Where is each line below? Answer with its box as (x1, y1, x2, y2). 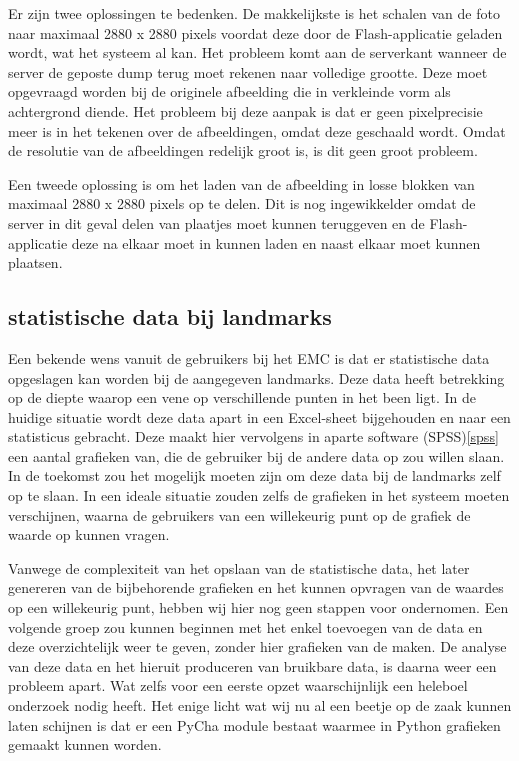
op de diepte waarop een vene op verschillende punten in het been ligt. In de (8, 387, 476, 408)
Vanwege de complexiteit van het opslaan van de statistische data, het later (8, 557, 470, 578)
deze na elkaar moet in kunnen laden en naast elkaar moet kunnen (71, 232, 481, 253)
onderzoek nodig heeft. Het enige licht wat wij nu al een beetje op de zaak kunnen (8, 695, 512, 716)
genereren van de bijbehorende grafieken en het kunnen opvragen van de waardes (8, 577, 504, 598)
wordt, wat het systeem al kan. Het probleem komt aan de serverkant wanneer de (8, 42, 507, 63)
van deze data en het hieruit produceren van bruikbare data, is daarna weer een (8, 655, 497, 676)
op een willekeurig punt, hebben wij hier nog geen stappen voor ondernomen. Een (8, 597, 509, 618)
